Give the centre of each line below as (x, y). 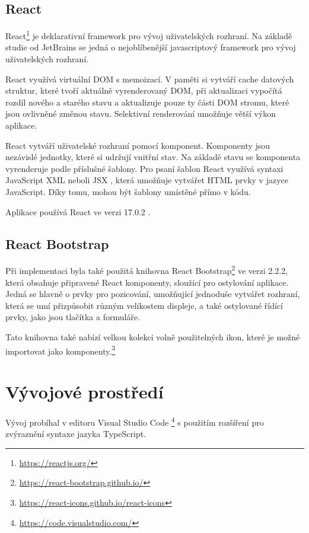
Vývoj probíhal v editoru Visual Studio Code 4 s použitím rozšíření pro (135, 421)
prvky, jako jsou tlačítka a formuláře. (73, 317)
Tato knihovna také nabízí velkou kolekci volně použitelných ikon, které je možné (153, 337)
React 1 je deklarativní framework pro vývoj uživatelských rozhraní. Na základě (149, 35)
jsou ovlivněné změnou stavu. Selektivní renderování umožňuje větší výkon (141, 114)
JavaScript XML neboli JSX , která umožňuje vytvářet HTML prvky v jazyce (147, 180)
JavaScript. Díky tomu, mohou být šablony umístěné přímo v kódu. (128, 191)
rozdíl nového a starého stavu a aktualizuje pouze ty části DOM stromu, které (147, 102)
